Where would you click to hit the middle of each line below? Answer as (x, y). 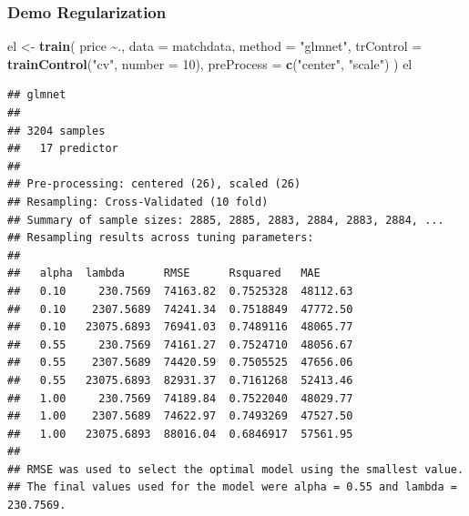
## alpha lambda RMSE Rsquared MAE (164, 273)
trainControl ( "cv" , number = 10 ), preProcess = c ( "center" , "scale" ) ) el (210, 63)
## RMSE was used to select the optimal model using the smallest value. (236, 469)
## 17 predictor (63, 149)
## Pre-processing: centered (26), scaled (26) (154, 184)
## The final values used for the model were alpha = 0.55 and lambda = (232, 487)
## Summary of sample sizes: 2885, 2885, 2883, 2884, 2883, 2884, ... (226, 220)
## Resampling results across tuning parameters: (161, 238)
